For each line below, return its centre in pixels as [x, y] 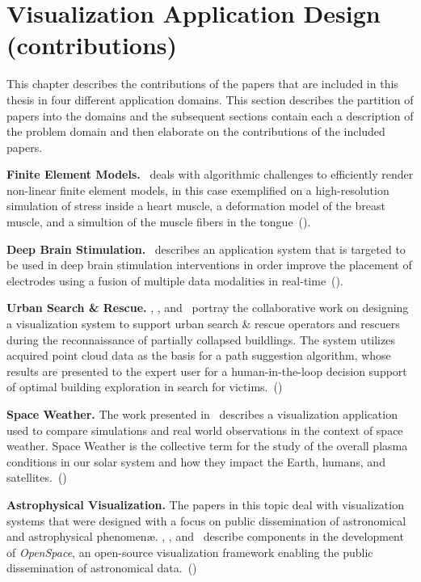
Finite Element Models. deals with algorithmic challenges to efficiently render [210, 174]
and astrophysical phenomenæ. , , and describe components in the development [205, 536]
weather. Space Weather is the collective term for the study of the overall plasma [207, 446]
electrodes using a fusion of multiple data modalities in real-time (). [175, 280]
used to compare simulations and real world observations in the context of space [205, 430]
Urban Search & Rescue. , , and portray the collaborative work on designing [208, 308]
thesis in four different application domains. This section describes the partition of [210, 99]
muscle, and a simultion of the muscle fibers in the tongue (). [159, 222]
